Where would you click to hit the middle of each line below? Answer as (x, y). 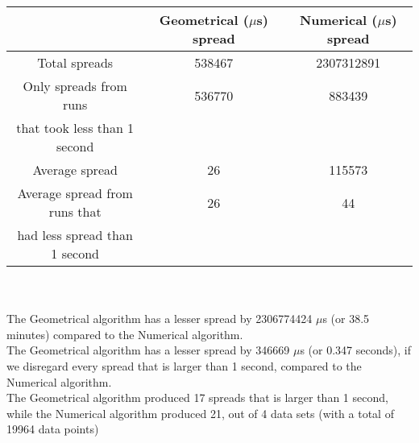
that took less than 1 (75, 128)
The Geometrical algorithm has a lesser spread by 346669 (148, 350)
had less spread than (75, 235)
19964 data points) (53, 429)
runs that (75, 211)
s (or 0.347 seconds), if (355, 350)
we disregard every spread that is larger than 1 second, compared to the (184, 365)
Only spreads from (75, 86)
